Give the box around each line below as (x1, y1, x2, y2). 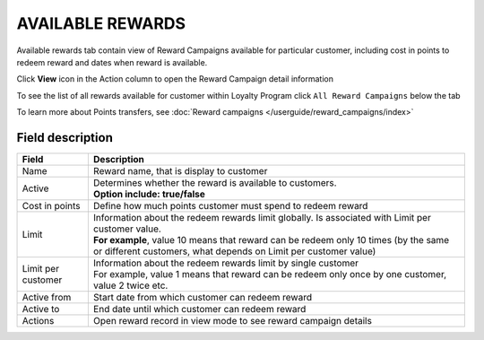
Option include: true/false (92, 188, 205, 201)
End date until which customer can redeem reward (92, 303, 307, 316)
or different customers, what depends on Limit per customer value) (92, 245, 376, 257)
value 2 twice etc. (92, 279, 169, 292)
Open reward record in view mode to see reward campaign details (92, 315, 372, 327)
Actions (22, 315, 55, 327)
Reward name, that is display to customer (92, 165, 268, 178)
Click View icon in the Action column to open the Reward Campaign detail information (16, 74, 333, 84)
